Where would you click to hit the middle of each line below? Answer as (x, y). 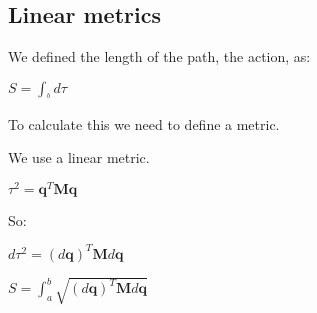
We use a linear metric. (79, 157)
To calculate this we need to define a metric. (144, 123)
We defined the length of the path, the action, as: (159, 56)
